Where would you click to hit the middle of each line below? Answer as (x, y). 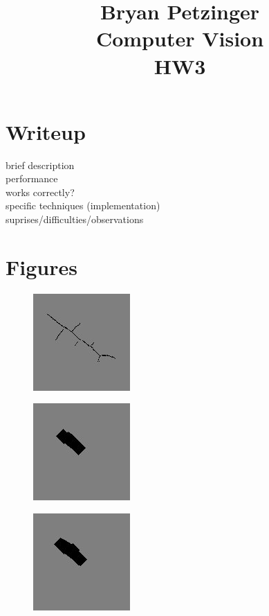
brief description (40, 165)
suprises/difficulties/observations (75, 219)
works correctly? (40, 192)
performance (32, 178)
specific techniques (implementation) (83, 205)
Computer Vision (180, 38)
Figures (41, 266)
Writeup (46, 131)
